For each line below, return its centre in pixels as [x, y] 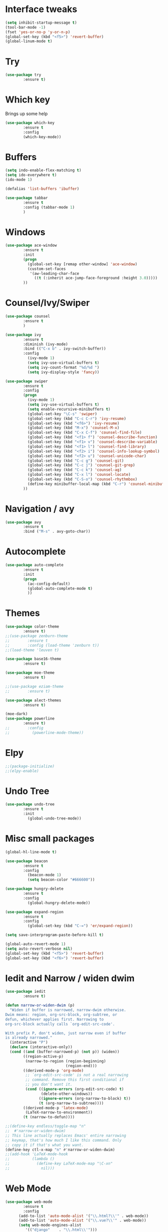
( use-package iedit [25, 992]
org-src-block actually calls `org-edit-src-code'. [60, 1024]
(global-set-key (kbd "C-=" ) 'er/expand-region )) [80, 926]
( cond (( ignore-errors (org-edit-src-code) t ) [74, 1089]
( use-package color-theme [32, 627]
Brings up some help [26, 114]
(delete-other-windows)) [67, 1094]
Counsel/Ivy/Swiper [47, 303]
